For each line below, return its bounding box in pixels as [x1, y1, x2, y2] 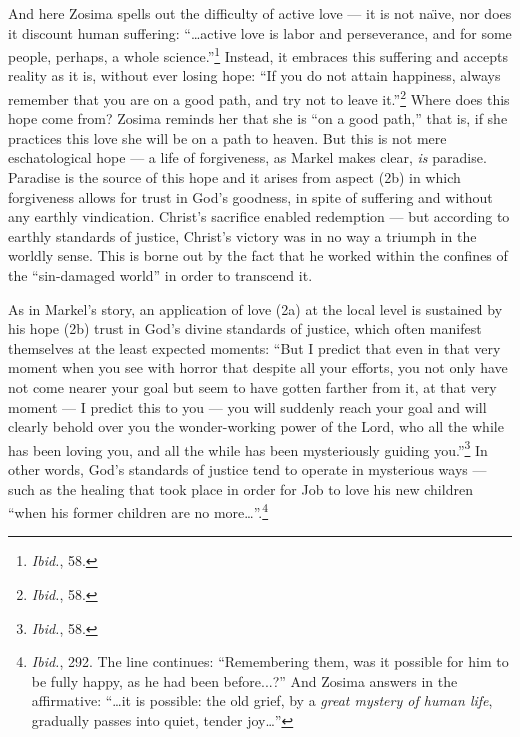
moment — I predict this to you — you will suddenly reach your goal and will [8, 396, 487, 417]
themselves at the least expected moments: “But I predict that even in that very [8, 337, 501, 358]
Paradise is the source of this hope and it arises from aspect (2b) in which [8, 167, 461, 188]
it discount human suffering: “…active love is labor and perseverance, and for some [8, 22, 512, 43]
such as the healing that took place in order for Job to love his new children [8, 478, 473, 499]
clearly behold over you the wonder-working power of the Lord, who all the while [8, 416, 504, 437]
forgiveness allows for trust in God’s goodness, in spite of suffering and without [8, 186, 493, 207]
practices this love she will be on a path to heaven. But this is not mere [8, 127, 447, 148]
